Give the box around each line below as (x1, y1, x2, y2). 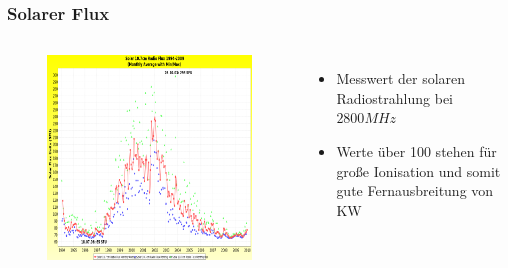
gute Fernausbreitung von (336, 180, 494, 201)
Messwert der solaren (336, 68, 466, 89)
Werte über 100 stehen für (336, 141, 497, 161)
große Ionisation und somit (336, 160, 501, 181)
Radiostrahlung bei (336, 87, 453, 108)
